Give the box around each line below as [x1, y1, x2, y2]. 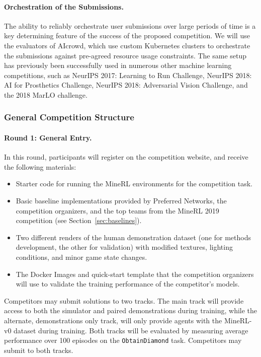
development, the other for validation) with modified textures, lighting [16, 242, 233, 252]
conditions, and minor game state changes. [16, 251, 147, 262]
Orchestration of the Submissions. [4, 1, 124, 12]
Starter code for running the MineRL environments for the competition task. [16, 178, 252, 189]
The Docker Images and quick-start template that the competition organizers [16, 268, 254, 279]
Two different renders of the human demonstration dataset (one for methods [16, 232, 251, 242]
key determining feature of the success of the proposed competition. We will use [4, 30, 250, 41]
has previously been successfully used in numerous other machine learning [4, 60, 232, 70]
